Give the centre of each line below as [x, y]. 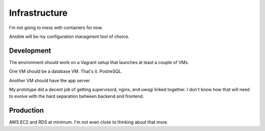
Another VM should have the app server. [50, 80]
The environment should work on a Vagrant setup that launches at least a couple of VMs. [99, 62]
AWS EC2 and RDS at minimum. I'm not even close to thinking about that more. [89, 122]
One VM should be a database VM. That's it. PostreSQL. [66, 71]
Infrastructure [39, 13]
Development [30, 50]
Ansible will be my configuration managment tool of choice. [69, 36]
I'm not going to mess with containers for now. [56, 28]
